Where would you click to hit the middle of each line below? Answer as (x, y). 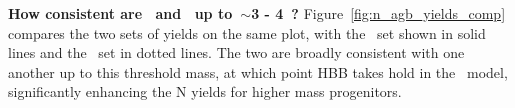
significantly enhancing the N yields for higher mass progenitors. (205, 91)
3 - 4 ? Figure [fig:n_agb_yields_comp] (378, 13)
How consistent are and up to (120, 13)
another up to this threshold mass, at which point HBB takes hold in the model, (258, 71)
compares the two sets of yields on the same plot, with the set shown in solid (247, 32)
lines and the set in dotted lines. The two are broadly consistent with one (236, 52)
